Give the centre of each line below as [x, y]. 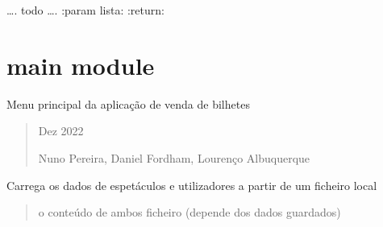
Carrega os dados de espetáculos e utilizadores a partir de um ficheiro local [192, 185]
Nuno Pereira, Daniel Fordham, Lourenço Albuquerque [174, 157]
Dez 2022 [61, 131]
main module [81, 65]
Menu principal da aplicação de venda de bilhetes [128, 103]
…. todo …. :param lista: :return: [85, 10]
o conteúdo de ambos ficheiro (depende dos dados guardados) [189, 212]
